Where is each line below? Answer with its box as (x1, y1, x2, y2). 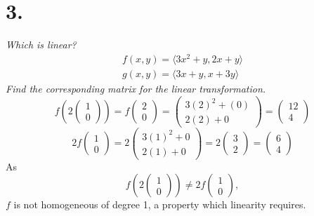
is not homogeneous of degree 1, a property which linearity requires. (13, 197, 306, 212)
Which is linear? (6, 37, 77, 52)
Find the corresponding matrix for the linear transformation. (6, 81, 266, 95)
